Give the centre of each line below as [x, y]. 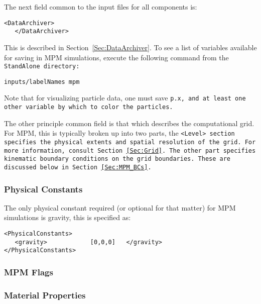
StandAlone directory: [42, 67]
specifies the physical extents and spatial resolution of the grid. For [130, 142]
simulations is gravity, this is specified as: [68, 217]
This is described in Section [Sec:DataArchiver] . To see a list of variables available [130, 47]
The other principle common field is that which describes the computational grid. [129, 123]
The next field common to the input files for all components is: [101, 7]
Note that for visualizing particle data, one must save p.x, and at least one [125, 98]
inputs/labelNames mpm [42, 82]
